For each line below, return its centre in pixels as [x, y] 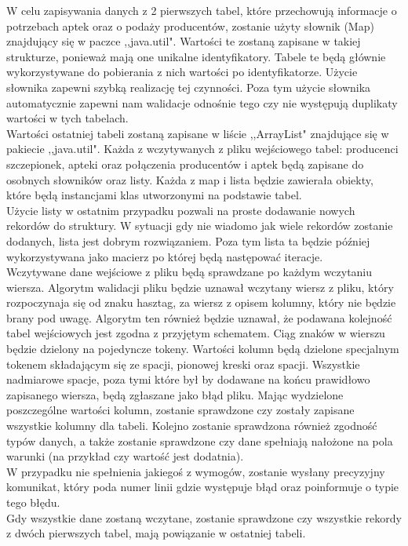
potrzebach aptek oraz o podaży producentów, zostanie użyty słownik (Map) [190, 25]
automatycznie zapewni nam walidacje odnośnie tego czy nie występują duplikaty [202, 102]
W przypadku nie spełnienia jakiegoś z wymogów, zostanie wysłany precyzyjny [196, 471]
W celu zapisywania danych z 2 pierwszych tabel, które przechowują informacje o [202, 10]
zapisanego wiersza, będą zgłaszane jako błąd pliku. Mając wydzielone [175, 394]
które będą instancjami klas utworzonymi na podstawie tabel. [154, 195]
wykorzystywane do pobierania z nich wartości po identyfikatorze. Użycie [182, 72]
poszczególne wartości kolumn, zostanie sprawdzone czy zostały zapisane [180, 410]
